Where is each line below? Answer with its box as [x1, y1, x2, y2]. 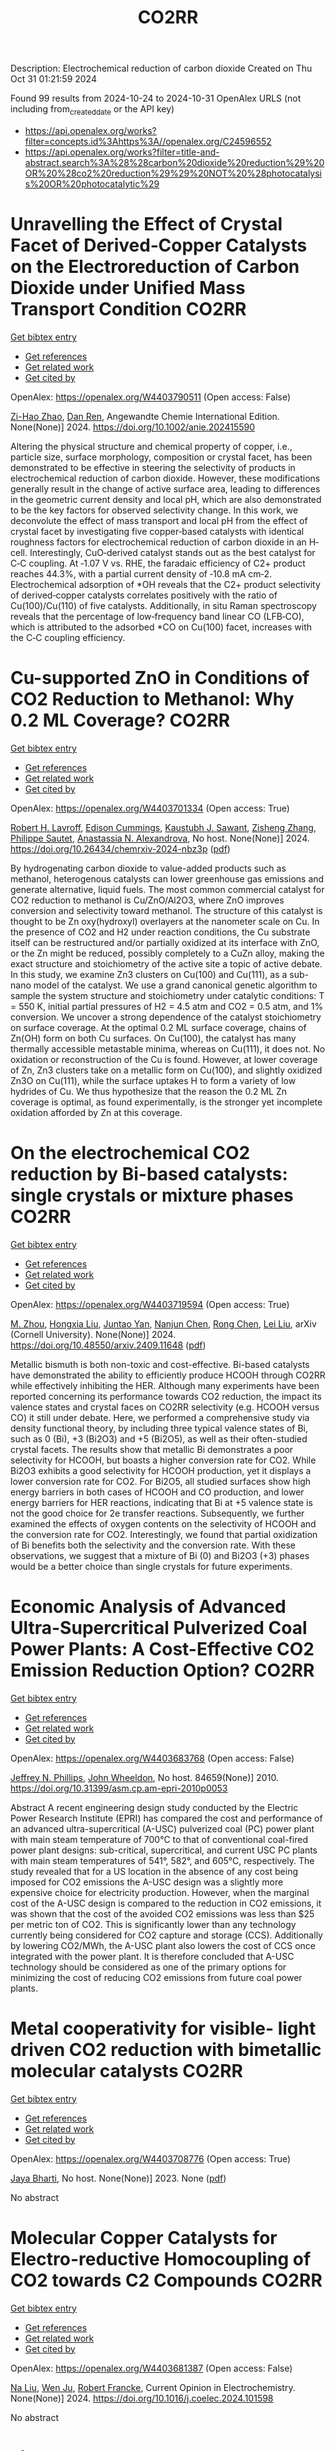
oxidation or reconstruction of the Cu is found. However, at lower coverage [10, 1053, 318, 1065]
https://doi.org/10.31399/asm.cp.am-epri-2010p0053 [10, 1782, 228, 1794]
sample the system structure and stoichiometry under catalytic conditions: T [10, 989, 325, 1001]
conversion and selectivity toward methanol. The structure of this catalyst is [10, 904, 323, 916]
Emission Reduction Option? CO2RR [10, 1659, 315, 1681]
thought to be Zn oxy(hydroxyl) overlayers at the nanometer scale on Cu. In [10, 915, 320, 927]
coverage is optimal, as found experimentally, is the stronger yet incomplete [10, 1096, 323, 1108]
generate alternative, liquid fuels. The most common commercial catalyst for [10, 883, 325, 895]
